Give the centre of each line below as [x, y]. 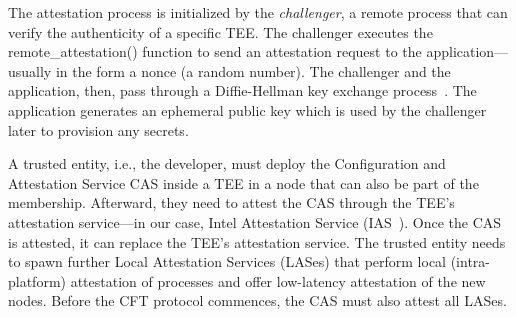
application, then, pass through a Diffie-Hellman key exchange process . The [242, 90]
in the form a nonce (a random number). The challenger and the [253, 70]
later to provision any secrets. [98, 129]
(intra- [470, 261]
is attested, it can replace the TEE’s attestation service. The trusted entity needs [257, 241]
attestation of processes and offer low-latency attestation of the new [278, 280]
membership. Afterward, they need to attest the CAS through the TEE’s [231, 202]
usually [30, 70]
